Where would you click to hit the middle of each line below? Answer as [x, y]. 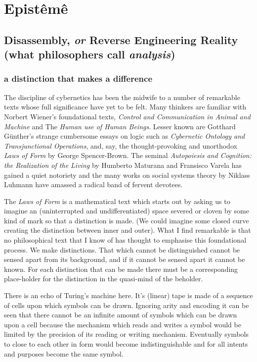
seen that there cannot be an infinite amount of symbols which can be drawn [121, 315]
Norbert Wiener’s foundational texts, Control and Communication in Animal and [127, 116]
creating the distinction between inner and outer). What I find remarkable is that [128, 230]
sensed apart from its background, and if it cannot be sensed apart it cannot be [125, 259]
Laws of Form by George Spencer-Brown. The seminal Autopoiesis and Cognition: [128, 155]
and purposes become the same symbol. [64, 353]
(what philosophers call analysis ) [90, 54]
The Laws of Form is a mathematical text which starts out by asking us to [117, 201]
